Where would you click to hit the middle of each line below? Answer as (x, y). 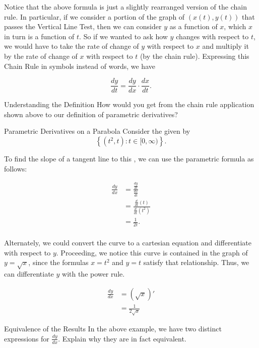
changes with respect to (212, 36)
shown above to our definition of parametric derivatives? (91, 114)
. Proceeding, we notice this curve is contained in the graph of (152, 252)
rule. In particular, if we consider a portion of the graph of (94, 16)
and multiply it (225, 46)
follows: (16, 168)
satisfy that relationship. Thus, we (196, 262)
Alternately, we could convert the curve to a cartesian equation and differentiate (128, 243)
